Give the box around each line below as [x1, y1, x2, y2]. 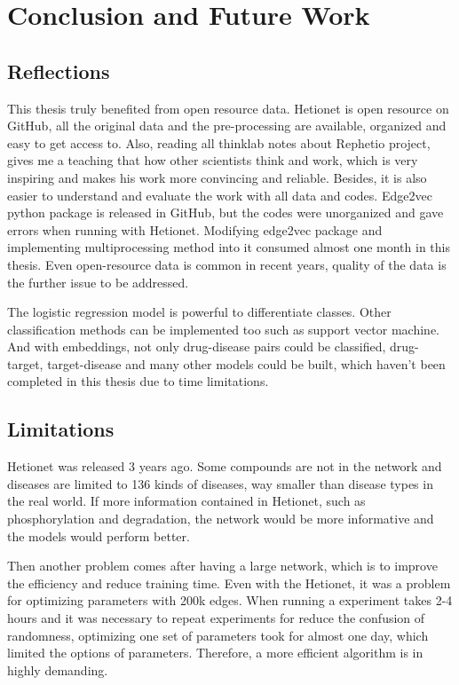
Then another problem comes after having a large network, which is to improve [7, 556, 438, 575]
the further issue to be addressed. [7, 272, 189, 291]
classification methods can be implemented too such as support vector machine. [7, 319, 440, 338]
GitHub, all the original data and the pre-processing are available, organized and [7, 116, 447, 135]
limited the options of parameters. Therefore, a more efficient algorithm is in [7, 643, 423, 662]
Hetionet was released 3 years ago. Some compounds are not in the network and [7, 457, 442, 476]
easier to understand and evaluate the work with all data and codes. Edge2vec [7, 185, 432, 204]
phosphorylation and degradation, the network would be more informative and [7, 509, 434, 528]
